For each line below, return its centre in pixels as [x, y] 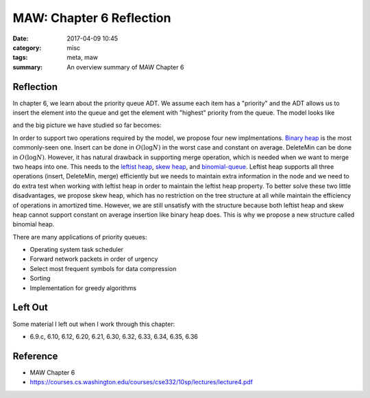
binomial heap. [34, 224]
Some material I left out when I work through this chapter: [94, 324]
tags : [20, 58]
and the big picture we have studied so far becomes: [87, 125]
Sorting [40, 279]
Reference [35, 356]
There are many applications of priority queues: [80, 237]
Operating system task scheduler [76, 250]
